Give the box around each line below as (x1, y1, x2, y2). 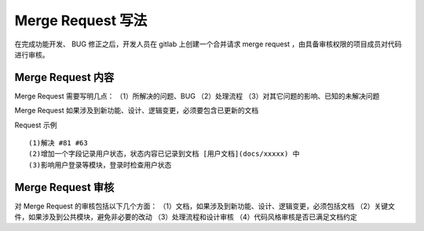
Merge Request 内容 (14, 71, 115, 84)
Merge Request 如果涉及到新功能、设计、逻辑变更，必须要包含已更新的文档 (14, 106, 259, 115)
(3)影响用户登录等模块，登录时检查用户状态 (28, 160, 172, 169)
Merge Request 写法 (14, 12, 148, 29)
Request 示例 (14, 120, 57, 130)
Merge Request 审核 (14, 181, 115, 194)
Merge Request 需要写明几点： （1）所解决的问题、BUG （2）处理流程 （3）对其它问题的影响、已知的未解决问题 (14, 91, 380, 101)
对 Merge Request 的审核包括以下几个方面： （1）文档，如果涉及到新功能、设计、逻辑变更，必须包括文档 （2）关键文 (14, 201, 396, 211)
